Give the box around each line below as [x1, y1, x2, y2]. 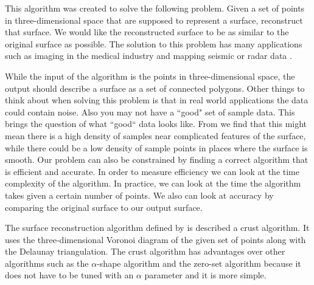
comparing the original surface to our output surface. [5, 201, 203, 213]
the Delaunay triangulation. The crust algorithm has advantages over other [5, 245, 285, 258]
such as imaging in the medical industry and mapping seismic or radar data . [5, 49, 292, 62]
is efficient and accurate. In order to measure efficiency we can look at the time [5, 165, 299, 177]
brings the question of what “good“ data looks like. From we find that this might [5, 117, 307, 130]
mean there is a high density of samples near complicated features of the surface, [5, 129, 306, 142]
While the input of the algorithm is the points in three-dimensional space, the [5, 69, 295, 82]
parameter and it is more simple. [144, 269, 267, 281]
